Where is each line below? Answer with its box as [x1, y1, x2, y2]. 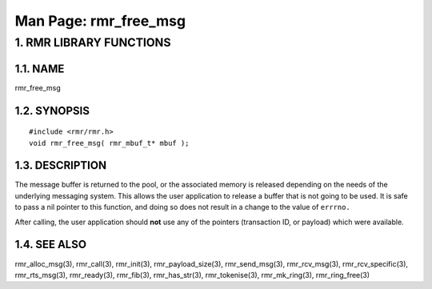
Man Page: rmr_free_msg [14, 12, 186, 30]
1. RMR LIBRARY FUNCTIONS [14, 35, 171, 50]
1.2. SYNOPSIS [14, 104, 90, 118]
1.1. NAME [14, 62, 65, 75]
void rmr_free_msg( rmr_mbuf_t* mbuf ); [29, 138, 190, 147]
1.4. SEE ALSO [14, 238, 87, 251]
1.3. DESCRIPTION [14, 159, 107, 172]
